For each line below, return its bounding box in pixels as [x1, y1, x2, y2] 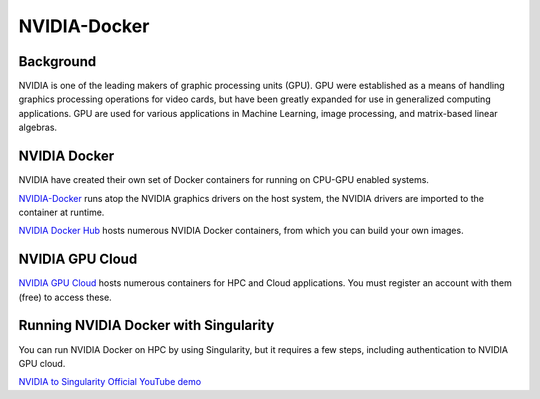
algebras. [18, 121, 58, 134]
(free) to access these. [18, 291, 112, 303]
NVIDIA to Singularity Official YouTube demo [18, 376, 202, 388]
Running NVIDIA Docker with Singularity [18, 317, 275, 334]
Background [18, 53, 97, 70]
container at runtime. [18, 206, 105, 218]
